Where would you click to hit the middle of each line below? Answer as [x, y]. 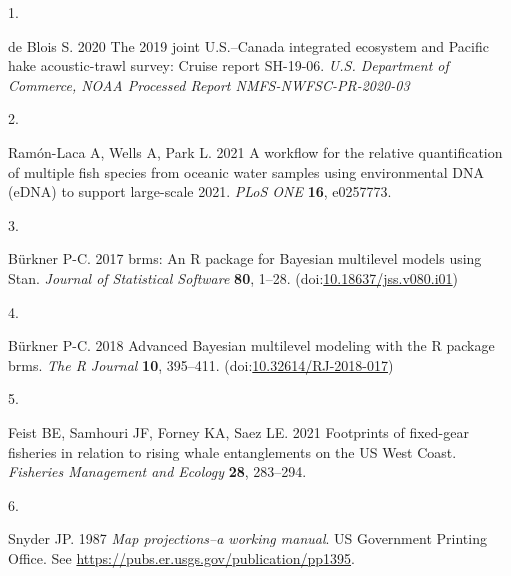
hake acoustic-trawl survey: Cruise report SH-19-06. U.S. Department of [228, 65]
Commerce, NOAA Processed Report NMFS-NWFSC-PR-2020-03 [209, 84]
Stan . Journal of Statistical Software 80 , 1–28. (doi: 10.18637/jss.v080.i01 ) [233, 277]
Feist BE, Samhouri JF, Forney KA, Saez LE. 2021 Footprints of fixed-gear [238, 431]
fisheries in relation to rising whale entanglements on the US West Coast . [232, 451]
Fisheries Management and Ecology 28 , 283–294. [157, 471]
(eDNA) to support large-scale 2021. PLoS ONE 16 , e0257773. [200, 191]
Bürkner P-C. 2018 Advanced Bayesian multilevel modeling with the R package [251, 345]
